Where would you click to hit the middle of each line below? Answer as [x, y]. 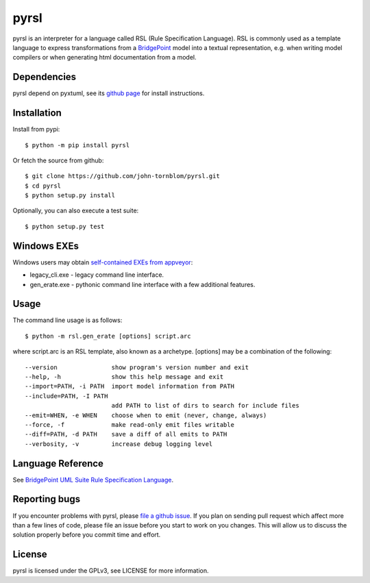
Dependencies [45, 77]
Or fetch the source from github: [58, 160]
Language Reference [58, 463]
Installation [37, 113]
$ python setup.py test [65, 226]
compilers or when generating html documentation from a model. [104, 58]
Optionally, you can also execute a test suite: [76, 211]
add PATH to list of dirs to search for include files [205, 406]
